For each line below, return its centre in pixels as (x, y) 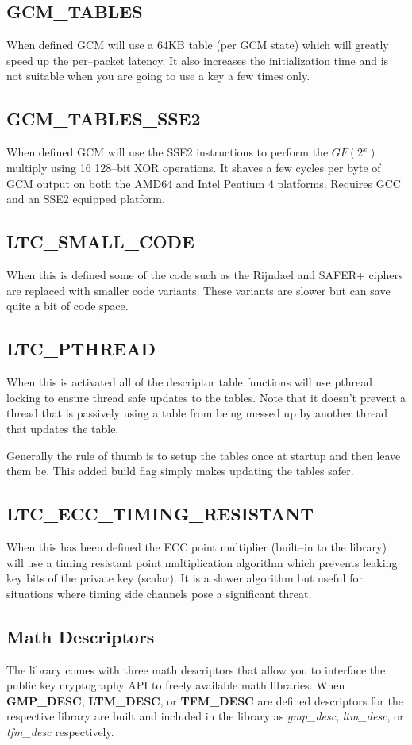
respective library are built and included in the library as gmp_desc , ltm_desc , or (205, 716)
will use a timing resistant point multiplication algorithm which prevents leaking (202, 562)
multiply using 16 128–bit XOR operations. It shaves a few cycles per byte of (194, 168)
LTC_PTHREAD (81, 349)
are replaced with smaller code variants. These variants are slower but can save (198, 290)
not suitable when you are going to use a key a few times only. (158, 76)
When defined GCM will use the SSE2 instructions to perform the (167, 152)
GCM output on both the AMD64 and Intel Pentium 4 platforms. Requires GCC (204, 183)
